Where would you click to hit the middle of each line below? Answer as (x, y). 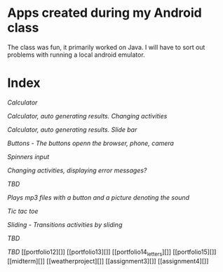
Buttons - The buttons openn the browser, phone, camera (90, 143)
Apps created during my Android (104, 13)
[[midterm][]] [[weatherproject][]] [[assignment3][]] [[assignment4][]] (108, 261)
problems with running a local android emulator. (76, 55)
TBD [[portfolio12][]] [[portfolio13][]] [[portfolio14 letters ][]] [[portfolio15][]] (112, 252)
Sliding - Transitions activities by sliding (65, 224)
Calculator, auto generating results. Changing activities (87, 116)
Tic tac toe (23, 211)
